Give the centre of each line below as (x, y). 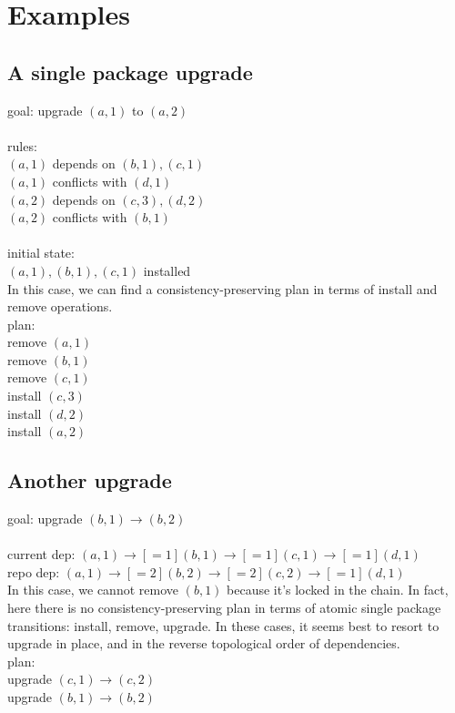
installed (167, 270)
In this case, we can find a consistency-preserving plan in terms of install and (222, 288)
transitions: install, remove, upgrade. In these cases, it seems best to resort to (223, 625)
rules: (22, 145)
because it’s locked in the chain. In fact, (338, 590)
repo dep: (34, 571)
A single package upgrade (130, 71)
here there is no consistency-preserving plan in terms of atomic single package (224, 608)
